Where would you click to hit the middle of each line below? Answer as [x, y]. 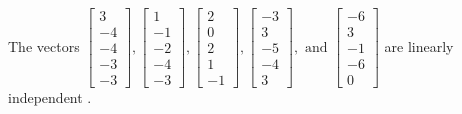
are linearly [419, 45]
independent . [50, 97]
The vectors [44, 45]
